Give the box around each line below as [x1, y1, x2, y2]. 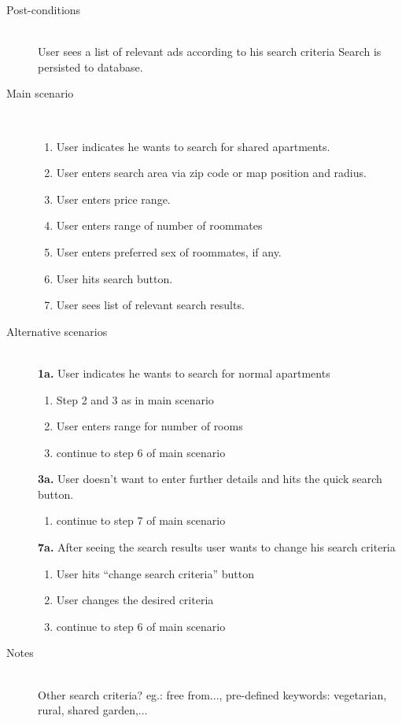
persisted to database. [38, 58, 143, 75]
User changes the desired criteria [56, 592, 214, 608]
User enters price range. [56, 190, 171, 207]
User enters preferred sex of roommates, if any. [56, 243, 282, 260]
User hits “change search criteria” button [56, 565, 254, 581]
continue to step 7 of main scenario [56, 512, 226, 529]
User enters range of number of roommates [56, 217, 263, 234]
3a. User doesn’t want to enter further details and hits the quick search [38, 470, 382, 487]
